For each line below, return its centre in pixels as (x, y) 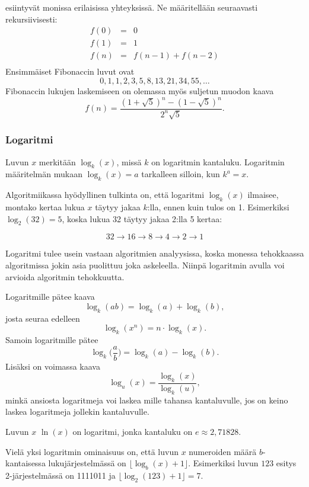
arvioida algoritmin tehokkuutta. (65, 276)
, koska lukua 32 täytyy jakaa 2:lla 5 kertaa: (142, 218)
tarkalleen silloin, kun (181, 174)
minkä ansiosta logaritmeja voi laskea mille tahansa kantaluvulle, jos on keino (147, 400)
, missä (129, 161)
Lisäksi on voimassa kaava (53, 366)
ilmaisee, (263, 195)
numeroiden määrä (223, 451)
